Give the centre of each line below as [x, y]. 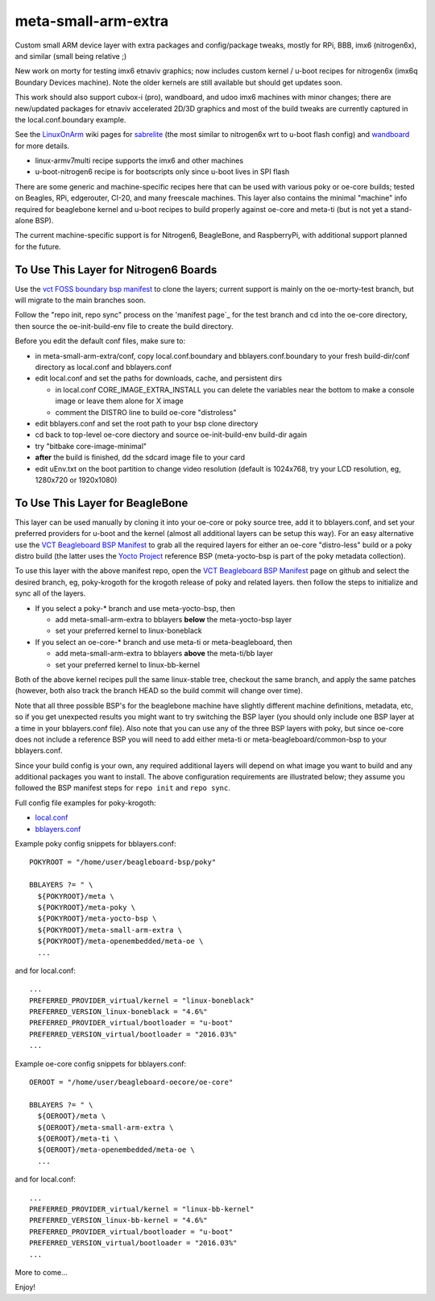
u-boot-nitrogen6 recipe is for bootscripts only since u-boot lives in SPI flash [162, 172]
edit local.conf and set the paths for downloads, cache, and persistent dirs [158, 378]
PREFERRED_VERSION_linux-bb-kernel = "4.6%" [119, 1220]
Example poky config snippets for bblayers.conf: [95, 844]
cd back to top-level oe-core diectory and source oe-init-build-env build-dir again [171, 434]
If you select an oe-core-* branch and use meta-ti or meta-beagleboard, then [164, 642]
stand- [401, 209]
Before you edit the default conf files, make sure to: [100, 341]
